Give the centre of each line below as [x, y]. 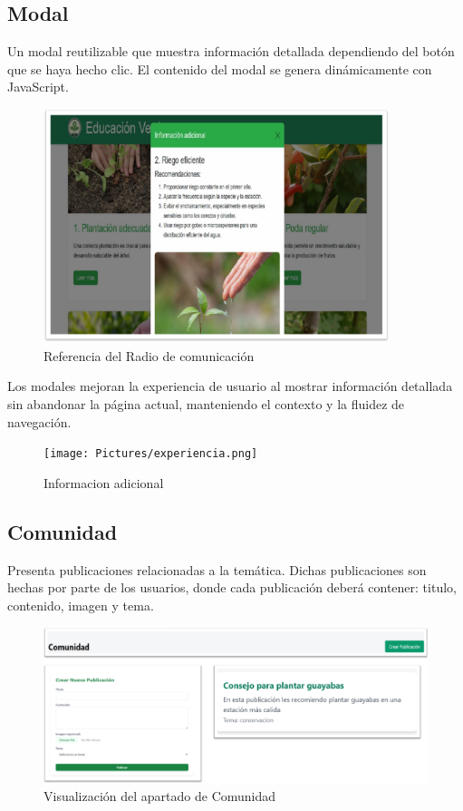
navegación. [39, 421]
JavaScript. [38, 87]
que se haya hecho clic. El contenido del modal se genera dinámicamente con [220, 68]
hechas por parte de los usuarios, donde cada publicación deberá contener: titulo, [232, 587]
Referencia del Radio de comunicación [149, 355]
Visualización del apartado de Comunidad [160, 795]
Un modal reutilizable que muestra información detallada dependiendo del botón [231, 51]
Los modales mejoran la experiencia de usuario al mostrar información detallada [230, 386]
